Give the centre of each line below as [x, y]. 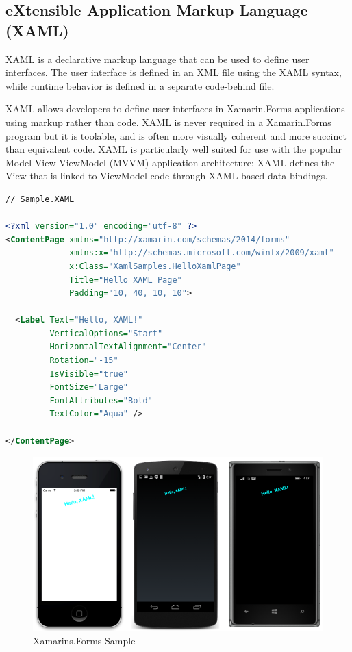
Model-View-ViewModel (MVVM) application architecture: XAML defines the [170, 162]
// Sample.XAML [40, 199]
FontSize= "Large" [89, 387]
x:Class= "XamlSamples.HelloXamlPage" [155, 266]
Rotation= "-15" [84, 361]
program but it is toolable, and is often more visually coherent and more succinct [176, 135]
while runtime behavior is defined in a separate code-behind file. [140, 85]
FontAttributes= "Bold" [101, 400]
